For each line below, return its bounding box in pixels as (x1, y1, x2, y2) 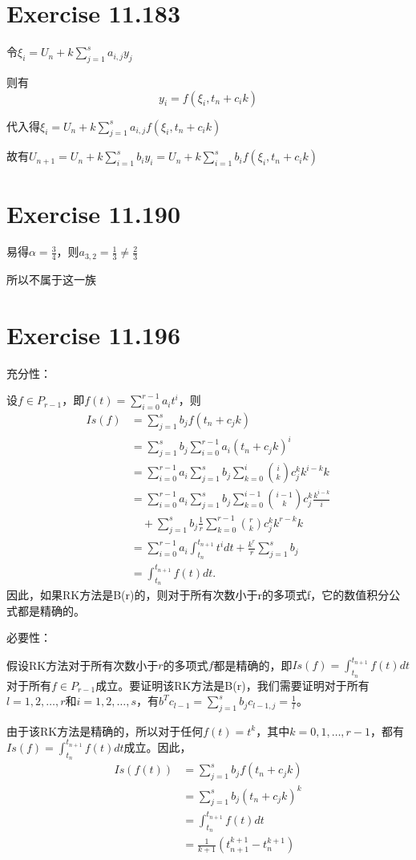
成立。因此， (123, 738, 192, 755)
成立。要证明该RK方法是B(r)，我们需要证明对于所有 (95, 676, 370, 693)
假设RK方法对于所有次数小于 (6, 656, 159, 673)
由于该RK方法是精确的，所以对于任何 (6, 722, 204, 739)
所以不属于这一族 (6, 270, 96, 287)
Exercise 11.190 (6, 197, 181, 229)
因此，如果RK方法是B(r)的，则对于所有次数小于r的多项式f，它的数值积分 (6, 586, 390, 603)
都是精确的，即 (213, 656, 293, 673)
